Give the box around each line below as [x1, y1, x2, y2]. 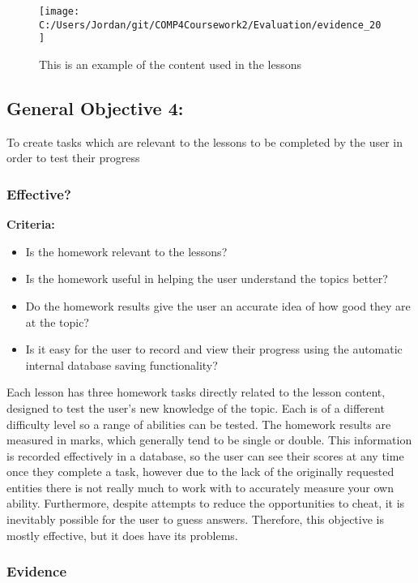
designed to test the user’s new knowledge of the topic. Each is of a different [6, 399, 385, 416]
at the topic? [25, 313, 89, 330]
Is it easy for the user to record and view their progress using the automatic [25, 341, 403, 358]
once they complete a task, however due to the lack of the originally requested [6, 463, 395, 480]
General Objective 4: [6, 95, 184, 120]
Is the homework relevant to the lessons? [25, 242, 228, 259]
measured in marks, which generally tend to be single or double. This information [6, 431, 412, 448]
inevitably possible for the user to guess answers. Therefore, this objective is [6, 511, 384, 528]
